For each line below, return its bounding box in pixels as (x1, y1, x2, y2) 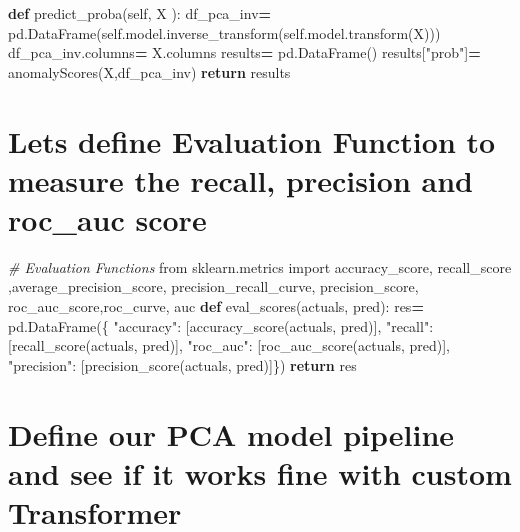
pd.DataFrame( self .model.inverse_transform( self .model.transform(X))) (8, 22, 441, 43)
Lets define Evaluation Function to (8, 120, 496, 161)
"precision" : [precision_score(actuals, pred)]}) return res (8, 354, 357, 375)
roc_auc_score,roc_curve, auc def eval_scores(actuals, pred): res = (8, 296, 424, 317)
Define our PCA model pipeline (8, 413, 455, 454)
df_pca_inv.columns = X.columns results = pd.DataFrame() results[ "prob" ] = (8, 42, 481, 63)
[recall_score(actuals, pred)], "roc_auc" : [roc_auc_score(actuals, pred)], (8, 335, 450, 356)
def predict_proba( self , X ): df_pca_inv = (8, 3, 272, 23)
